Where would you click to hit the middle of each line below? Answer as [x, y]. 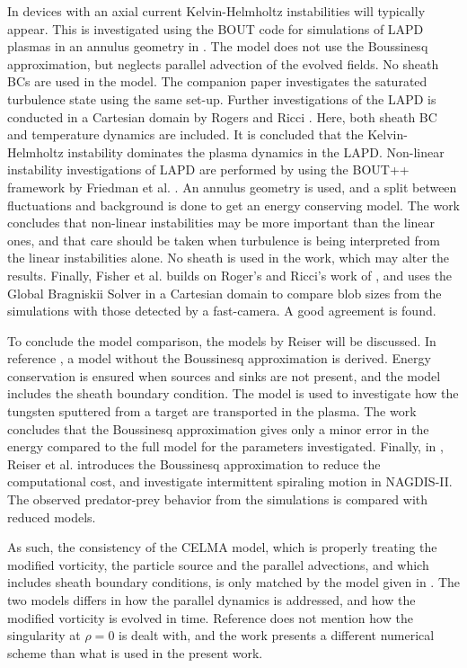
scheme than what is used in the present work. [135, 652]
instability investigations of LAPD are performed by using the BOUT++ [208, 169]
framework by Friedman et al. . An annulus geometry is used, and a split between [232, 187]
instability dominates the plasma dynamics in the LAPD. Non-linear [256, 151]
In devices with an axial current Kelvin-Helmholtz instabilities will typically [216, 11]
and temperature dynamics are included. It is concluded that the [185, 134]
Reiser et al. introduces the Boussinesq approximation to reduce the [194, 463]
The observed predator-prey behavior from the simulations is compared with [218, 499]
